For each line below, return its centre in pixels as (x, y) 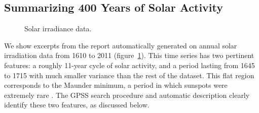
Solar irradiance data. (58, 29)
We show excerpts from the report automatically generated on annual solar (121, 45)
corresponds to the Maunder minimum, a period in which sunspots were (116, 85)
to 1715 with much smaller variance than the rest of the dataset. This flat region (129, 75)
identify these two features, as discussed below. (77, 105)
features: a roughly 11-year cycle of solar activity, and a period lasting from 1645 (129, 65)
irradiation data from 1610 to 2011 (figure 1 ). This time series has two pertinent (129, 55)
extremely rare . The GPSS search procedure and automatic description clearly (127, 95)
